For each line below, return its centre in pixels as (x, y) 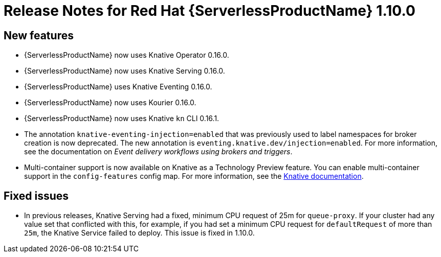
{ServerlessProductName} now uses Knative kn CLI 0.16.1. (122, 119)
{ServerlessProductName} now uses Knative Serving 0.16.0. (125, 71)
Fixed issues (36, 196)
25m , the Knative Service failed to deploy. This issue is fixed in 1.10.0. (139, 233)
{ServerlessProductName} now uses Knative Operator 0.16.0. (127, 55)
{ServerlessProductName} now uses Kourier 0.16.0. (110, 103)
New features (39, 35)
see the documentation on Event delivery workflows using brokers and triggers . (158, 152)
